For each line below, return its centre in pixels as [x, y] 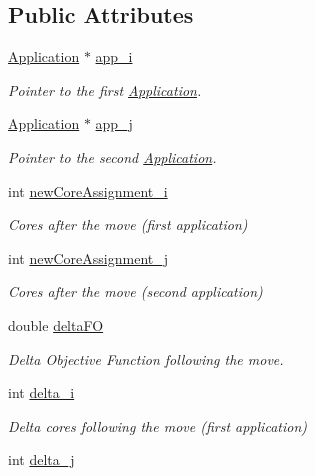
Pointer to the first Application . [105, 89]
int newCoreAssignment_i [88, 190]
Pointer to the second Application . [112, 156]
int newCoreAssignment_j [88, 257]
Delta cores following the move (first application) [157, 425]
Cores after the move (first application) [128, 224]
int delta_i [41, 392]
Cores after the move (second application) [135, 291]
